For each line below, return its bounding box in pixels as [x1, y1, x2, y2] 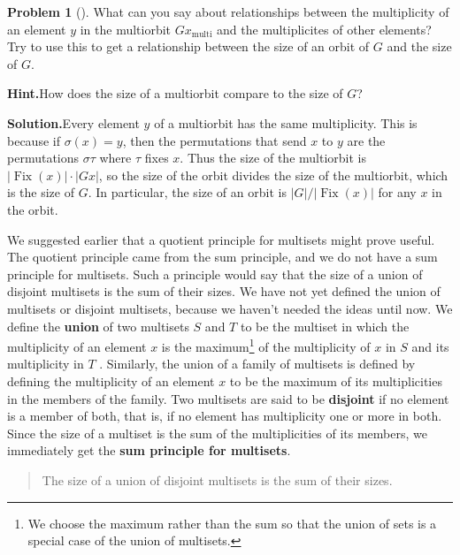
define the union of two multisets [7, 316, 189, 335]
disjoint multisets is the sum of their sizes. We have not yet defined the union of [7, 282, 441, 300]
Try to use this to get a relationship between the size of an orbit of [7, 37, 370, 56]
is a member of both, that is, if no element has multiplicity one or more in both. [7, 407, 442, 425]
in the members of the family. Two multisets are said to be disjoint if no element [7, 389, 449, 407]
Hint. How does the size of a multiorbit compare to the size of [7, 84, 343, 103]
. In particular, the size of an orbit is [88, 183, 287, 201]
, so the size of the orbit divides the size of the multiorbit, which [98, 165, 448, 184]
